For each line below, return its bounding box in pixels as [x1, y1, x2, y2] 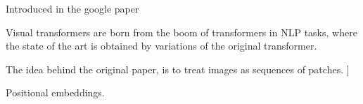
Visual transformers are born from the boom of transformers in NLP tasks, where [6, 24, 357, 39]
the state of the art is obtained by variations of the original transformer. [6, 38, 317, 53]
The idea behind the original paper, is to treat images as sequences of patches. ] [6, 61, 350, 76]
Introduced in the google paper [6, 1, 139, 15]
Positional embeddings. [6, 85, 105, 100]
